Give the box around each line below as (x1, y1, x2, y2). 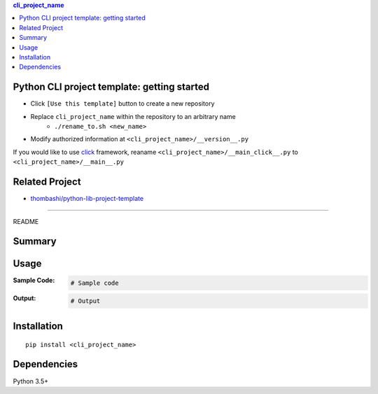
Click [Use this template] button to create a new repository (30, 99, 215, 108)
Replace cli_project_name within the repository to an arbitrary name (30, 112, 236, 120)
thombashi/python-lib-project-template (30, 195, 143, 203)
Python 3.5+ (13, 377, 49, 385)
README (13, 217, 39, 225)
